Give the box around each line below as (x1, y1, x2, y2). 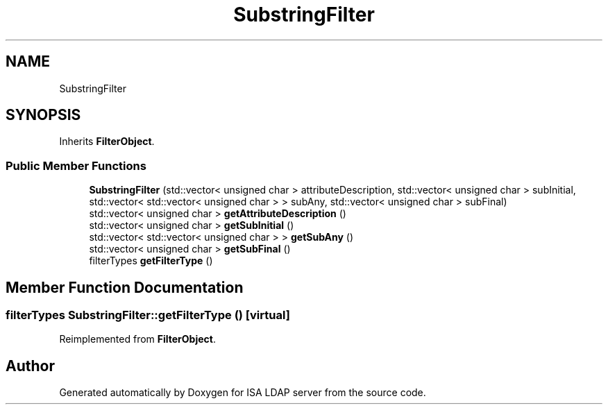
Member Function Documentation (6, 278, 244, 296)
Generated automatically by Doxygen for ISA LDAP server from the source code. (59, 386, 426, 399)
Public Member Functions (6, 158, 146, 173)
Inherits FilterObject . (59, 135, 155, 148)
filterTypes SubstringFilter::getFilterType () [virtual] (6, 308, 290, 323)
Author (6, 357, 55, 375)
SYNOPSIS (6, 106, 81, 124)
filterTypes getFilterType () (89, 255, 213, 267)
